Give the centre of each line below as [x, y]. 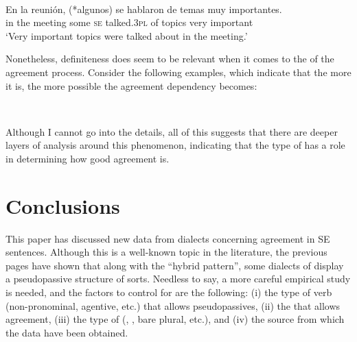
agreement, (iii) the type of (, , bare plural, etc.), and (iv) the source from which [175, 319]
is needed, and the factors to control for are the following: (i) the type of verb [169, 292]
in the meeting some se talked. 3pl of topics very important [129, 22]
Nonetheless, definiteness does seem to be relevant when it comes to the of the [170, 59]
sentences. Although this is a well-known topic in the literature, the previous [166, 252]
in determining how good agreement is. [88, 158]
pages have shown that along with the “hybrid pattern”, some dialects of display [175, 265]
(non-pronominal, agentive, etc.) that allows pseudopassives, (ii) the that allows [173, 305]
